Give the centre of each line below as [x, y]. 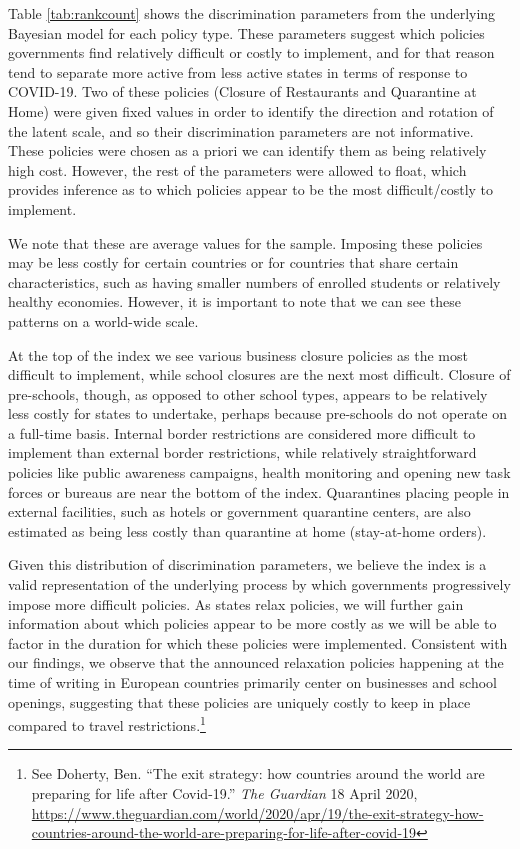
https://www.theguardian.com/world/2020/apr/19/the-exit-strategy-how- [257, 812]
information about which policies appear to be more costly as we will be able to [252, 623]
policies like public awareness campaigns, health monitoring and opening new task [259, 472]
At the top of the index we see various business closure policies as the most [238, 354]
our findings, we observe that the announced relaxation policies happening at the [256, 662]
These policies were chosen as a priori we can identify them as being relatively [247, 150]
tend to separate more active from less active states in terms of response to [238, 71]
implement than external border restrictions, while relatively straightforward [242, 452]
